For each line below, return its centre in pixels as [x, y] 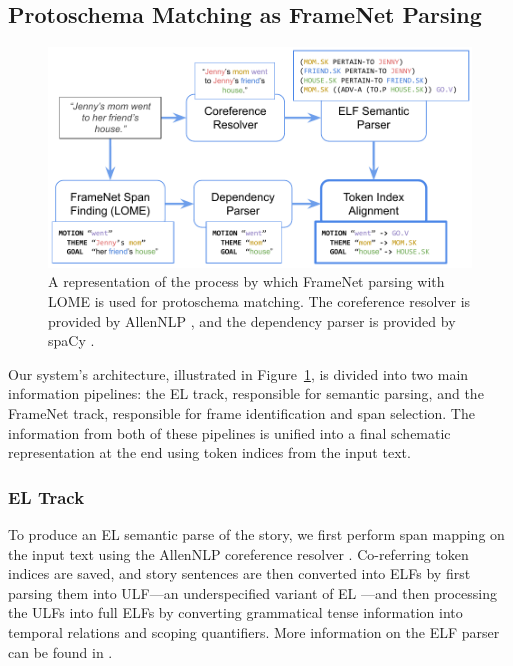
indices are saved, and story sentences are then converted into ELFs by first [239, 573]
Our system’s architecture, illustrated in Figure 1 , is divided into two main [238, 373]
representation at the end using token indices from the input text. [209, 452]
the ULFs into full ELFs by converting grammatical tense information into [235, 612]
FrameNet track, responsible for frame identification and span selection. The [241, 412]
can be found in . [60, 651]
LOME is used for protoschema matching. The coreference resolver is [259, 300]
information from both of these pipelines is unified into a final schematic [229, 432]
